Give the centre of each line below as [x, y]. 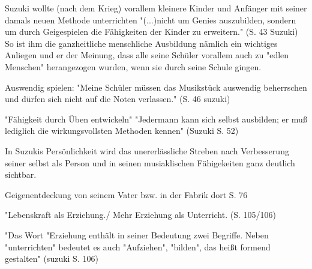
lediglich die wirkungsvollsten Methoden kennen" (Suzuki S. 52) [122, 131]
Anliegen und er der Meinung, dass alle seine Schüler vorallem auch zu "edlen [147, 55]
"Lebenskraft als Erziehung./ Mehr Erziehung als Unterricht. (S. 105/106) [140, 215]
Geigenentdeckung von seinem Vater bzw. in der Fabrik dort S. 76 [126, 194]
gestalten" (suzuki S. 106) [52, 258]
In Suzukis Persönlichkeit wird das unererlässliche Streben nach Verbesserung [147, 150]
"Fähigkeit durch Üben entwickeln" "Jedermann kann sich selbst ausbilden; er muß [156, 119]
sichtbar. [21, 174]
